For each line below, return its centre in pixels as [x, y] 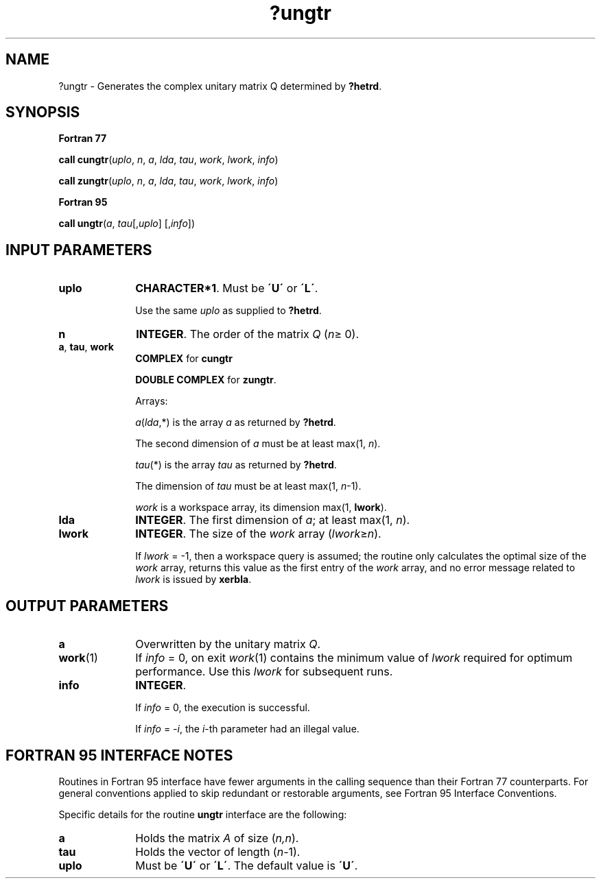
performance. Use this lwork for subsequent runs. [264, 672]
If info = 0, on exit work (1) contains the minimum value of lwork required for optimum [354, 658]
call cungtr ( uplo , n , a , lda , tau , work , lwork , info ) [168, 160]
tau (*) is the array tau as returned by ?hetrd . [236, 465]
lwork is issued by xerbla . [193, 580]
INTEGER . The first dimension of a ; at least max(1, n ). [273, 520]
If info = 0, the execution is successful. [223, 708]
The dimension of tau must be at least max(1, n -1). [248, 486]
